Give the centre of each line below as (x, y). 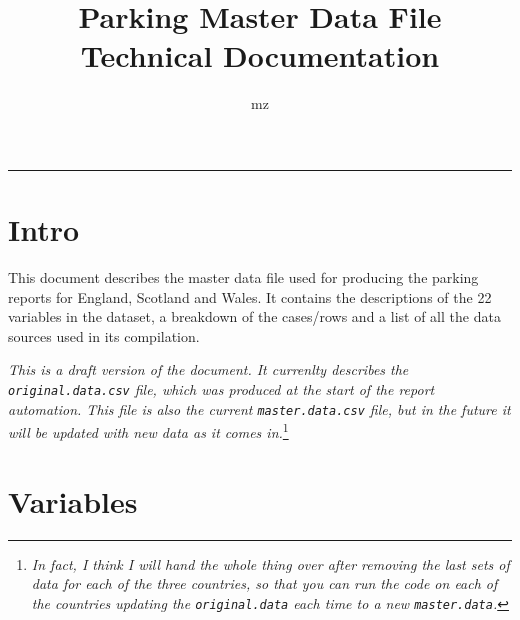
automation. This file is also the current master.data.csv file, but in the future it (259, 408)
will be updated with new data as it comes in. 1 (148, 430)
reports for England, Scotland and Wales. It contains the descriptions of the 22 (250, 296)
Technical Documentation (260, 55)
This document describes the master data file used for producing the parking (243, 277)
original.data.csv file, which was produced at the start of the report (221, 389)
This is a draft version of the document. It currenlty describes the (208, 369)
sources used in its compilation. (104, 335)
